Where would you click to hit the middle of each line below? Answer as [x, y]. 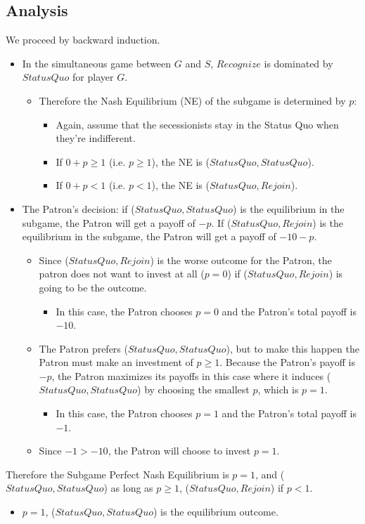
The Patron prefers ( [83, 348]
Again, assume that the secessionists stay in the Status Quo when [197, 124]
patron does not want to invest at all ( [122, 274]
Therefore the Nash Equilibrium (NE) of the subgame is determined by [192, 100]
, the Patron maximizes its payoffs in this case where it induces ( [191, 375]
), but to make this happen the [293, 348]
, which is [278, 389]
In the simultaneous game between [97, 63]
